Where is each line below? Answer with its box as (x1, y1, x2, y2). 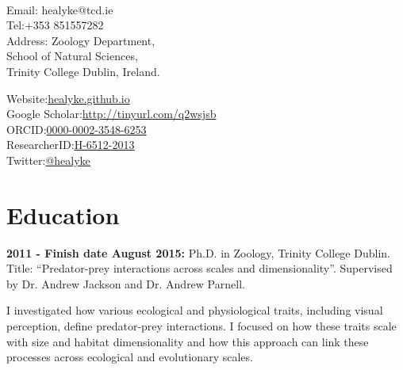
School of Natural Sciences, (6, 48, 138, 64)
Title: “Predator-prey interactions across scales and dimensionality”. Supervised (6, 260, 393, 277)
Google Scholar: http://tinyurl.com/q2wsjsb (6, 105, 217, 122)
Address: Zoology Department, (6, 32, 155, 48)
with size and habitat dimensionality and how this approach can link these (6, 333, 369, 349)
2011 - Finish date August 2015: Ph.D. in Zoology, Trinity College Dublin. (6, 244, 390, 261)
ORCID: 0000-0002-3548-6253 (6, 120, 147, 137)
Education (6, 198, 120, 231)
